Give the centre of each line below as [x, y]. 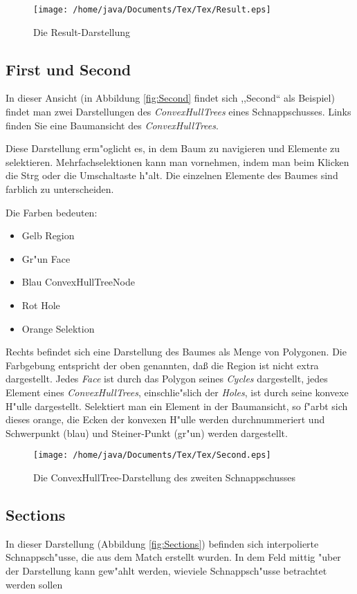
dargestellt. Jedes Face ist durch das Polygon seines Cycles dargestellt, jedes [167, 379]
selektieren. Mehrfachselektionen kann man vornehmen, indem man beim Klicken [177, 161]
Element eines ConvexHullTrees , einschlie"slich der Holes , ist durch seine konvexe [177, 392]
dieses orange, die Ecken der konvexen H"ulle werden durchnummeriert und [165, 419]
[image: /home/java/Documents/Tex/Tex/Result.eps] [152, 10]
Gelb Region [48, 235]
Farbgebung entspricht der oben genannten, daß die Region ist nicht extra [162, 365]
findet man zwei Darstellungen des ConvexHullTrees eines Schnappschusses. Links [178, 112]
